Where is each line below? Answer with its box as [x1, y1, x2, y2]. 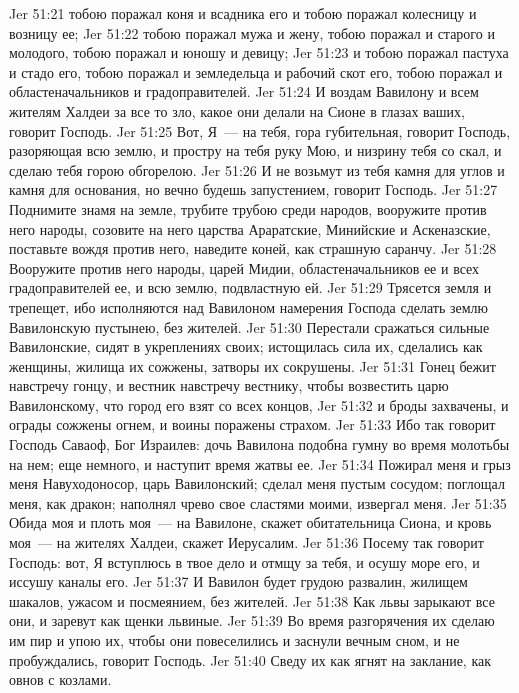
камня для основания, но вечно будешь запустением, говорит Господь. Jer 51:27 [9, 179, 498, 200]
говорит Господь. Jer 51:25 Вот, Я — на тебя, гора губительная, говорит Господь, [9, 120, 511, 141]
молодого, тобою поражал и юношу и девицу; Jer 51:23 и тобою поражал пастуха [9, 42, 509, 63]
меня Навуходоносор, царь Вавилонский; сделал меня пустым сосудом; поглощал [9, 473, 505, 494]
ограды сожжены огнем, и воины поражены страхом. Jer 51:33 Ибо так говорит [9, 414, 496, 435]
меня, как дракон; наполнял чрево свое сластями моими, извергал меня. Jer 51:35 [9, 492, 507, 513]
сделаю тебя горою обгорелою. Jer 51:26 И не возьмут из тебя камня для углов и [9, 159, 505, 180]
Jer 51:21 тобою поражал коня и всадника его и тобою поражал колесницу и [9, 3, 477, 23]
